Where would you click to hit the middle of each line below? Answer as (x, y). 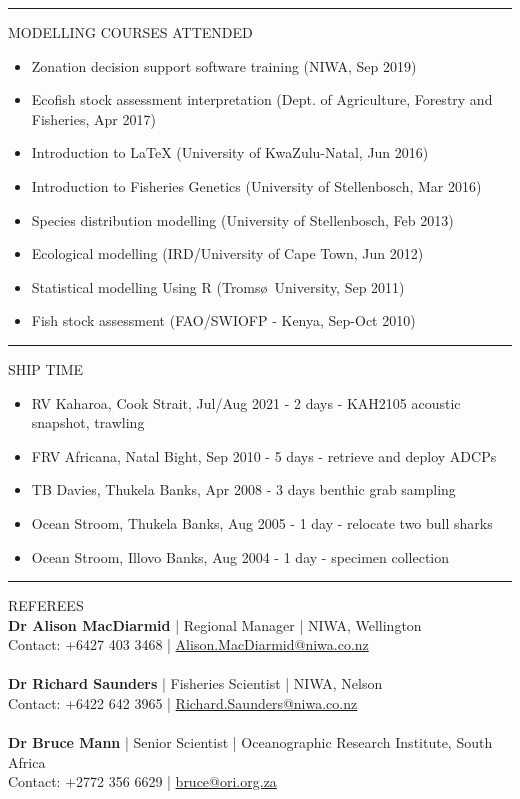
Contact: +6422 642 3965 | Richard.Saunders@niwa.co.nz (183, 703)
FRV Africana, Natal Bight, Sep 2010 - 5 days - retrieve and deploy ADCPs (264, 455)
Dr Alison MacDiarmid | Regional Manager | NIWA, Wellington (215, 624)
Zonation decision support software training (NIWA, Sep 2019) (224, 65)
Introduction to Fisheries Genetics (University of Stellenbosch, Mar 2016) (256, 185)
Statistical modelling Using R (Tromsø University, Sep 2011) (218, 286)
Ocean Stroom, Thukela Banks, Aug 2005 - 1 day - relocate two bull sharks (262, 522)
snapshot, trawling (88, 422)
